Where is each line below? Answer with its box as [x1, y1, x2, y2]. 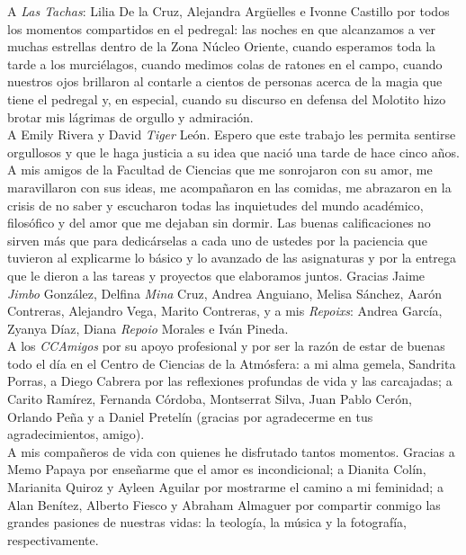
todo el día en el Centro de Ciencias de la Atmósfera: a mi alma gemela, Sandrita [7, 354, 456, 372]
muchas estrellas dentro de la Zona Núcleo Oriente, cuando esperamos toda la [7, 37, 436, 56]
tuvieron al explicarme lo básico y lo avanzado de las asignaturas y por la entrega [7, 248, 457, 267]
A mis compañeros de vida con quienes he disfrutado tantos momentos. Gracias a [7, 442, 455, 461]
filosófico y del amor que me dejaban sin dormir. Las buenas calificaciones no [7, 213, 431, 232]
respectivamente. [7, 530, 99, 549]
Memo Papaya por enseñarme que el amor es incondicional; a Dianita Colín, [7, 460, 426, 479]
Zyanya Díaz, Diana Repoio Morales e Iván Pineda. [7, 318, 289, 337]
